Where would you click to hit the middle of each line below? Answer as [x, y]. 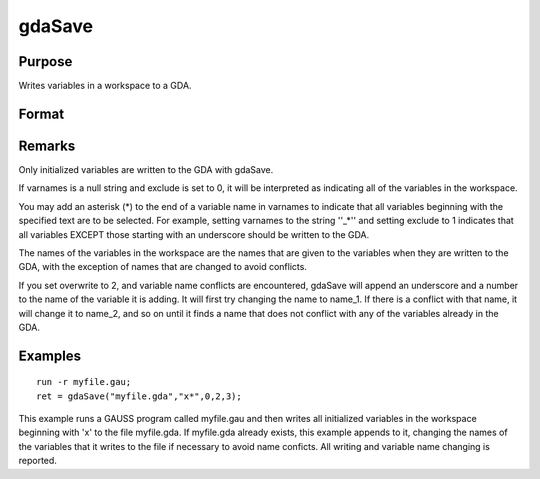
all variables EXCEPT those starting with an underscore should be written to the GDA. [194, 234]
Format [41, 113]
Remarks [47, 145]
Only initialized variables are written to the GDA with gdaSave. [146, 169]
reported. [37, 461]
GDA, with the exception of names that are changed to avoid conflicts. [162, 267]
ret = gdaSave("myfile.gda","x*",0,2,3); [139, 396]
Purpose [45, 61]
